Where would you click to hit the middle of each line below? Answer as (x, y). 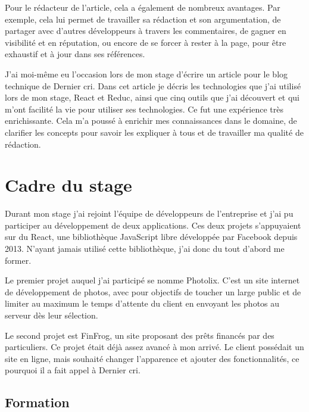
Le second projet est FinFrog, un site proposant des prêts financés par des (140, 335)
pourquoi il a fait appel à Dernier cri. (73, 370)
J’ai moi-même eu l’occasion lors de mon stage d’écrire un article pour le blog (146, 74)
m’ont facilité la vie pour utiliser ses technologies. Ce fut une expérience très (144, 109)
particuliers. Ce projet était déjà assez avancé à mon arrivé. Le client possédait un (154, 347)
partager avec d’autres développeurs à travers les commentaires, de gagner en (146, 31)
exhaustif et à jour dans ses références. (75, 54)
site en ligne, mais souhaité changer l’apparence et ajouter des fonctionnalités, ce (152, 358)
